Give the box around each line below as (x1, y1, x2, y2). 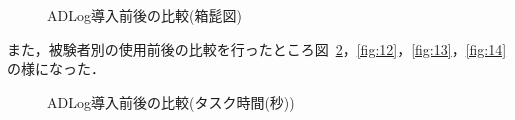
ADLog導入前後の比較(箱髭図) (47, 5, 242, 25)
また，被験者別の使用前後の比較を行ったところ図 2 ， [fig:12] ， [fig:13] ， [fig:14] (7, 38, 507, 59)
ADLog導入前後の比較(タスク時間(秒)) (47, 91, 295, 112)
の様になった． (7, 58, 105, 79)
